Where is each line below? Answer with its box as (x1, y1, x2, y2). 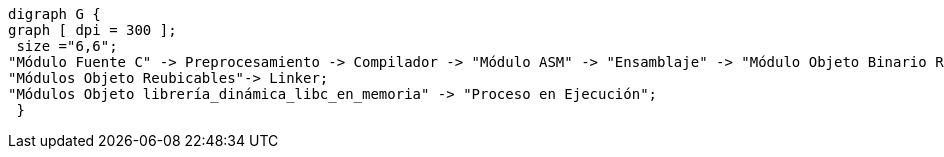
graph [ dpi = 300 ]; (8, 22, 177, 38)
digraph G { (8, 6, 101, 22)
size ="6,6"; (16, 38, 118, 54)
